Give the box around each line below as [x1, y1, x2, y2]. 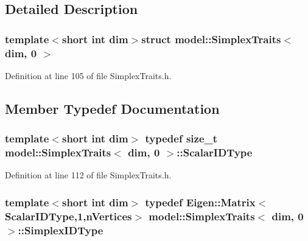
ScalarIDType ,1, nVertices [5, 208, 132, 223]
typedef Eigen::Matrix [145, 194, 256, 209]
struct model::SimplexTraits [141, 31, 281, 46]
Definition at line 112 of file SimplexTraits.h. [5, 169, 172, 181]
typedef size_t [145, 131, 218, 146]
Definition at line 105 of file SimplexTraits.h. [5, 69, 172, 82]
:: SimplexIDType [18, 222, 103, 237]
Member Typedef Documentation [5, 99, 220, 117]
